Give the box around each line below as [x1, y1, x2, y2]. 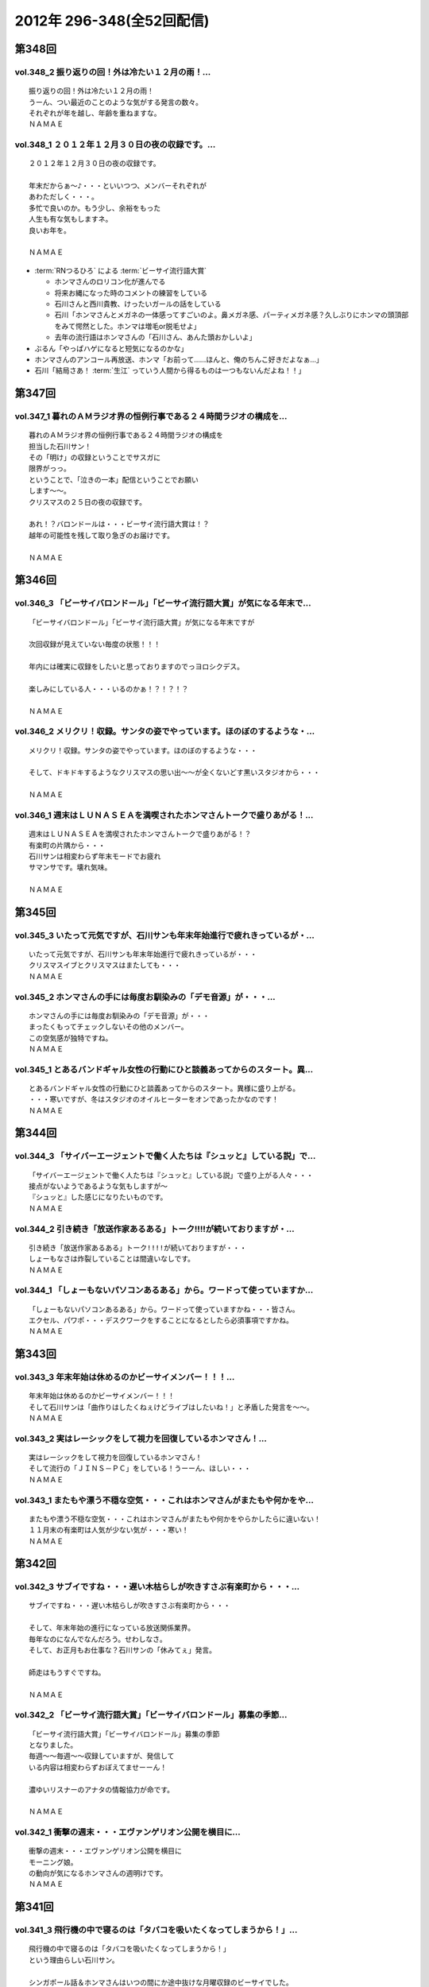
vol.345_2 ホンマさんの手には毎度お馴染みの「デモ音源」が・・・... [14, 991, 276, 1002]
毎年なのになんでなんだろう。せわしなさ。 [29, 1634, 167, 1644]
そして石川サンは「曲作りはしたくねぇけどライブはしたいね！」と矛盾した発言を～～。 [29, 1403, 314, 1412]
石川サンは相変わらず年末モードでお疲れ [29, 851, 161, 861]
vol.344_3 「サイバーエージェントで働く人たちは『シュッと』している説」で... [14, 1151, 316, 1162]
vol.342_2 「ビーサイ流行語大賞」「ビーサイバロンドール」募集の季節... [14, 1710, 288, 1721]
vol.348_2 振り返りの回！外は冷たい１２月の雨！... [14, 66, 211, 77]
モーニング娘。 [29, 1857, 78, 1867]
